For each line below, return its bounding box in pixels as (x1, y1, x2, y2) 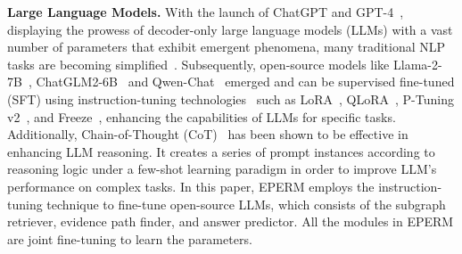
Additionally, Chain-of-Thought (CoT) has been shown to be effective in (7, 125, 408, 143)
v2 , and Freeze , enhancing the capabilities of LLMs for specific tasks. (7, 107, 396, 126)
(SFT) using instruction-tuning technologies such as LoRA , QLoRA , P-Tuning (7, 89, 454, 108)
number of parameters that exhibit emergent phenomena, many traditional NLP (7, 37, 446, 56)
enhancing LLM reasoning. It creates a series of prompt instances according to (7, 142, 435, 160)
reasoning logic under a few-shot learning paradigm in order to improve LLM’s (7, 160, 437, 178)
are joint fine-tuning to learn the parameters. (7, 229, 252, 248)
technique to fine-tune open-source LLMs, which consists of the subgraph (46, 194, 446, 213)
